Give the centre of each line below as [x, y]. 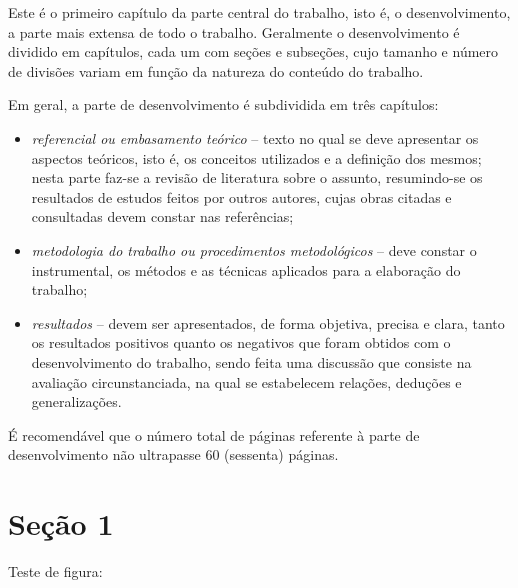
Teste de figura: [55, 571]
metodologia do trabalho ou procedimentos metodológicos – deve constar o [254, 249]
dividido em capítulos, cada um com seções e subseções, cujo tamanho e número [253, 51]
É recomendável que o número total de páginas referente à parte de [214, 434]
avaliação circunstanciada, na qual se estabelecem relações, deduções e [246, 381]
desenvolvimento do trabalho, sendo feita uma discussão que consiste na [251, 361]
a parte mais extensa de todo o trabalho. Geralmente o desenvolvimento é [234, 31]
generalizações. [76, 401]
